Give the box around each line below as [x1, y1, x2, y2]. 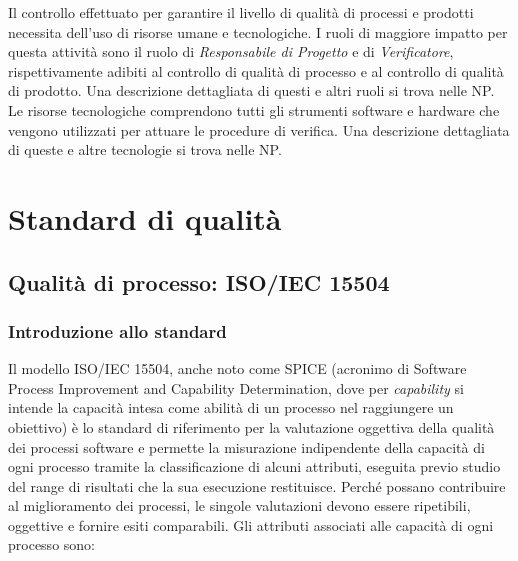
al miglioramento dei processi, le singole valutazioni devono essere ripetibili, [8, 495, 471, 516]
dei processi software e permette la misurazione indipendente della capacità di [8, 436, 485, 457]
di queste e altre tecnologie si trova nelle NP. [8, 139, 282, 160]
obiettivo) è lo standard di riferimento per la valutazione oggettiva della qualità [8, 416, 495, 437]
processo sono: [8, 534, 95, 555]
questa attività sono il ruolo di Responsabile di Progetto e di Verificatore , [8, 41, 454, 62]
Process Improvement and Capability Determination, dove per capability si [8, 377, 464, 398]
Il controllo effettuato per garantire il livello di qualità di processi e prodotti [8, 2, 474, 22]
